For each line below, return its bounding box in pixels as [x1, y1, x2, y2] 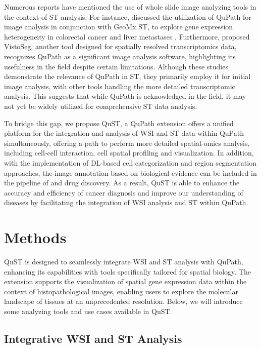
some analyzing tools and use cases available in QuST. [4, 305, 172, 316]
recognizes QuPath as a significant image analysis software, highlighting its [4, 51, 236, 61]
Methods [4, 227, 67, 248]
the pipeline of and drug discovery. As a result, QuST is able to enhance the [4, 177, 240, 188]
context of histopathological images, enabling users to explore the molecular [4, 286, 238, 296]
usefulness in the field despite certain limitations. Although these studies [4, 61, 228, 71]
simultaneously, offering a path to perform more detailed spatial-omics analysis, [4, 137, 250, 148]
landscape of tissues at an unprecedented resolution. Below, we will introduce [4, 296, 243, 306]
